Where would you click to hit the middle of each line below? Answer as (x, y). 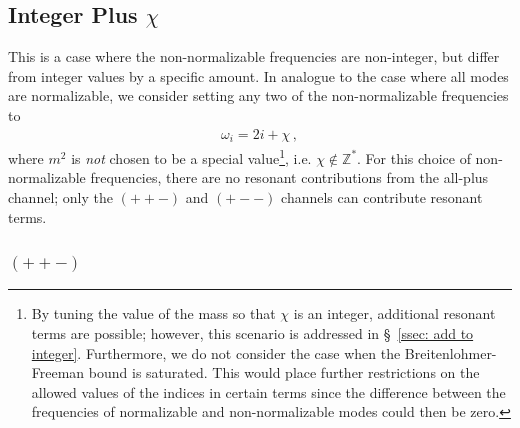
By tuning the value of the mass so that (153, 313)
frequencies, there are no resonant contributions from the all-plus (289, 177)
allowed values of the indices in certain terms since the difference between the (268, 391)
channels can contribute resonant (382, 196)
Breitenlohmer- (450, 352)
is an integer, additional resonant (394, 313)
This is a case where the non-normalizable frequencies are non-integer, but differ (254, 56)
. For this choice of (414, 157)
